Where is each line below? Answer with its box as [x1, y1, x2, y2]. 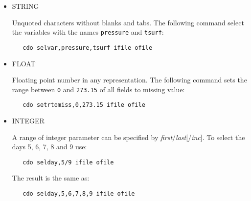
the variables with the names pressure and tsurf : [12, 27, 164, 37]
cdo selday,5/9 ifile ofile [23, 159, 114, 166]
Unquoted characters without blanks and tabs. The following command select [12, 17, 244, 27]
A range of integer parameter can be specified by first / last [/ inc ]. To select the [12, 132, 245, 142]
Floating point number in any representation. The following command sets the [12, 75, 247, 85]
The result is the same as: [12, 173, 90, 183]
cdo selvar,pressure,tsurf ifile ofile [23, 44, 153, 51]
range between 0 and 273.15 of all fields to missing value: [12, 84, 185, 94]
